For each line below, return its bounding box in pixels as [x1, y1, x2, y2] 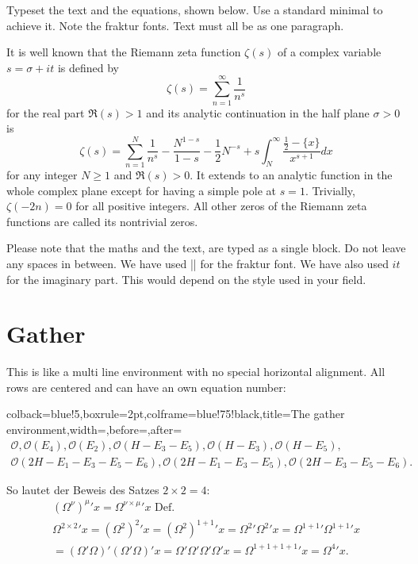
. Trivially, [305, 182, 355, 198]
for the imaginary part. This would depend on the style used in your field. [6, 270, 366, 287]
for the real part [6, 104, 85, 121]
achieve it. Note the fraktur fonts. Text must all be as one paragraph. [6, 17, 344, 33]
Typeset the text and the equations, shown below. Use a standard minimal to [6, 2, 383, 17]
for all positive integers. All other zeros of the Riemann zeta [75, 198, 367, 214]
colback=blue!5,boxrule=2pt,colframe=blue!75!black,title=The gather [6, 405, 345, 422]
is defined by [57, 59, 120, 75]
